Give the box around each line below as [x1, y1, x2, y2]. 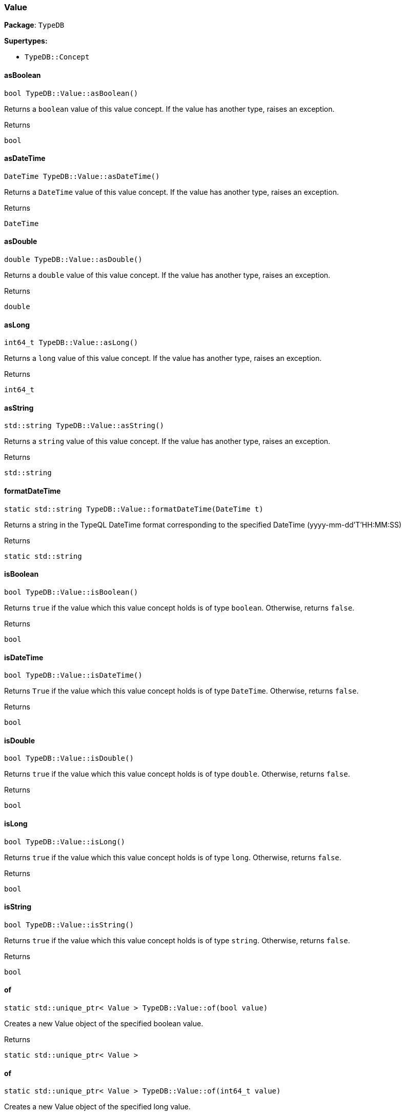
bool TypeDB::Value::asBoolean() [4, 89, 138, 97]
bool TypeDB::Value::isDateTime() [4, 671, 143, 680]
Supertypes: [4, 36, 48, 46]
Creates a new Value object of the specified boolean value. [4, 1019, 204, 1028]
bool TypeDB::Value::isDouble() [4, 754, 134, 763]
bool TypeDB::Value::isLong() [4, 837, 126, 846]
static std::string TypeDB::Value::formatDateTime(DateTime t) [4, 504, 264, 513]
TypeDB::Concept [25, 53, 90, 62]
